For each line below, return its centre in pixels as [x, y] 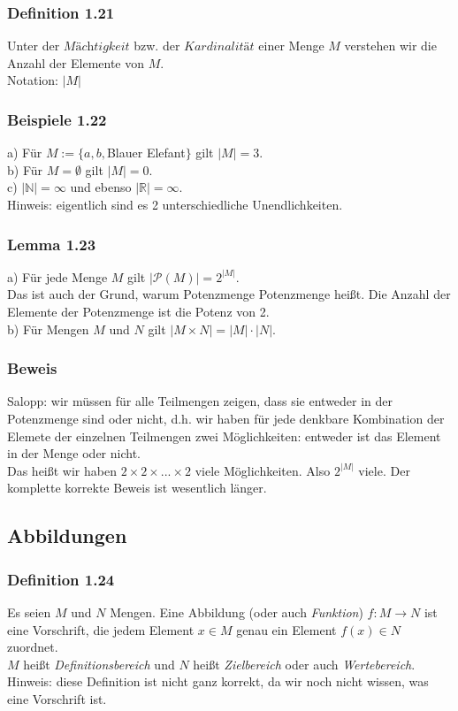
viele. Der [384, 470]
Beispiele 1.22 [57, 119]
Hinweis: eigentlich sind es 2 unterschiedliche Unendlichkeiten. [175, 204]
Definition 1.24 [61, 579]
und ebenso [101, 187]
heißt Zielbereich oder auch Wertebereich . [304, 664]
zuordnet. [33, 647]
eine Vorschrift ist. [57, 698]
